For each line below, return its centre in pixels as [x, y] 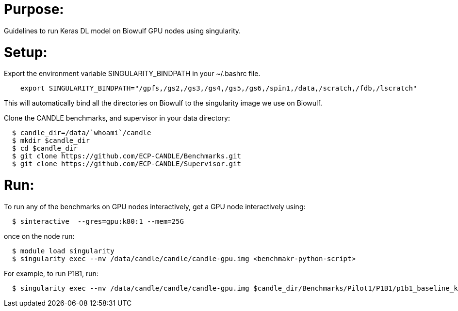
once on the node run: [39, 236]
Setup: [26, 52]
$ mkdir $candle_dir [51, 141]
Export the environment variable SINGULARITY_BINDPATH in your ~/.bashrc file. [132, 74]
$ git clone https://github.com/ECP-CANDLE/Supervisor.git [126, 164]
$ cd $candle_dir [45, 148]
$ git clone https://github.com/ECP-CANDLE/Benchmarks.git [126, 156]
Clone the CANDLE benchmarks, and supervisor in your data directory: [117, 118]
